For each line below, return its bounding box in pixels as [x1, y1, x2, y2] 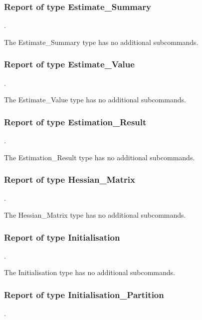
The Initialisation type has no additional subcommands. [4, 267, 175, 278]
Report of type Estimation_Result [4, 115, 147, 128]
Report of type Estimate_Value [4, 58, 135, 70]
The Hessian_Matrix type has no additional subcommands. [4, 210, 186, 220]
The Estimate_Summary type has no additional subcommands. [4, 36, 199, 47]
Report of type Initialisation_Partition [4, 288, 164, 301]
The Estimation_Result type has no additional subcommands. [4, 152, 195, 162]
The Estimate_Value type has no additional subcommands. [4, 94, 186, 105]
